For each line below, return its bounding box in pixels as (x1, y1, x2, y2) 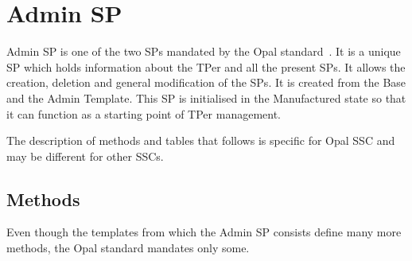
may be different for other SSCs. (6, 147, 164, 164)
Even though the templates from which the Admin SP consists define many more (6, 224, 402, 240)
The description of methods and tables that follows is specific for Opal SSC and (6, 132, 395, 149)
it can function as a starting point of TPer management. (6, 105, 281, 122)
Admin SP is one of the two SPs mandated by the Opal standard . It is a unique (6, 43, 401, 60)
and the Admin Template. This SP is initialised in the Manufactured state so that (6, 89, 406, 106)
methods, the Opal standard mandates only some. (6, 240, 250, 256)
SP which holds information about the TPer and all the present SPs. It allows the (6, 58, 406, 75)
